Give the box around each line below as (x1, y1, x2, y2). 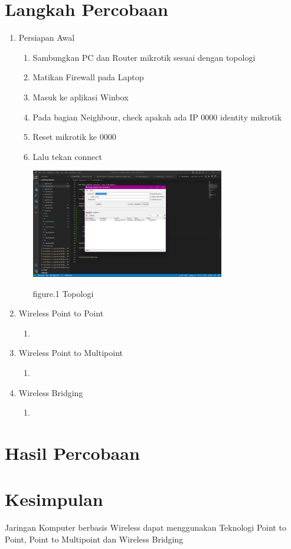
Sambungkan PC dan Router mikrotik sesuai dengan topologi (32, 51, 256, 63)
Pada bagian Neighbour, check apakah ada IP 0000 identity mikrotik (32, 110, 282, 123)
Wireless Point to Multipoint (18, 347, 123, 359)
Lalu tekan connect (32, 150, 102, 162)
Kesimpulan (5, 487, 103, 511)
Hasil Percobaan (5, 440, 140, 465)
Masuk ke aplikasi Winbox (32, 90, 129, 103)
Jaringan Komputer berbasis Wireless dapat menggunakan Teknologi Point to (5, 521, 286, 534)
